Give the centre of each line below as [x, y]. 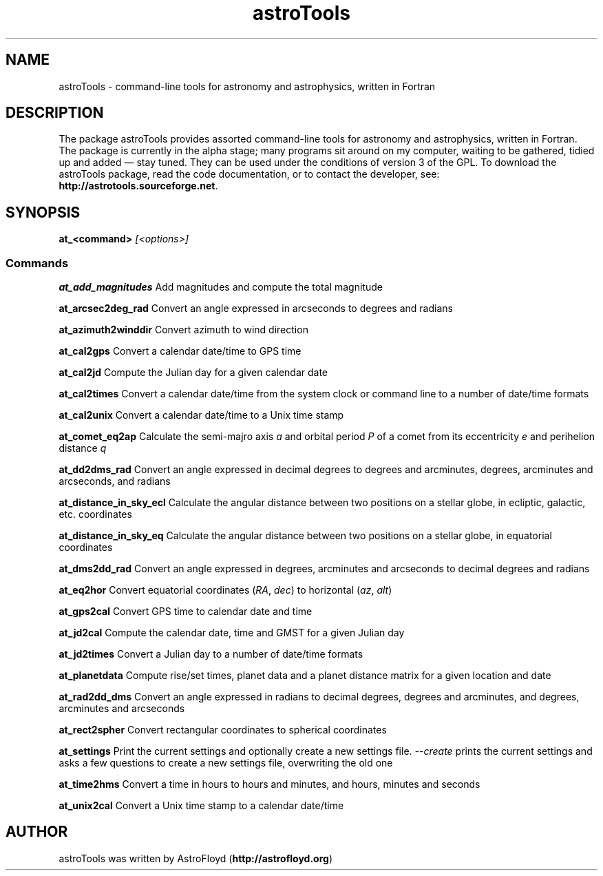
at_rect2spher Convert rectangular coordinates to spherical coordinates [223, 730]
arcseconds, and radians [115, 481]
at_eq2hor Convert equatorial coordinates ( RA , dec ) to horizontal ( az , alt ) [225, 590]
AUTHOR [37, 832]
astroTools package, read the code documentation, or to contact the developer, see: [249, 174]
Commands [37, 263]
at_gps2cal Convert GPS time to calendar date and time [186, 612]
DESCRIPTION [55, 113]
